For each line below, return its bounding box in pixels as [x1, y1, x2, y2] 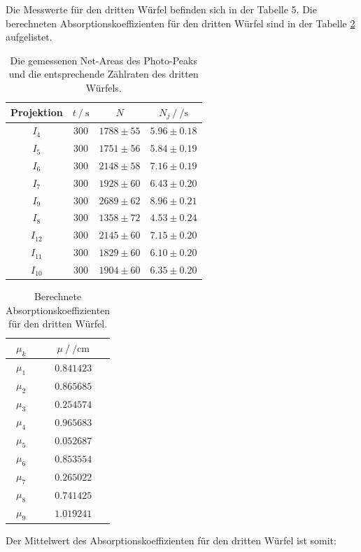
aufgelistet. [6, 29, 52, 44]
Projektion [10, 104, 63, 119]
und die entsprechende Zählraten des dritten [8, 66, 199, 81]
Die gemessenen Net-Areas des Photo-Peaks [10, 52, 197, 67]
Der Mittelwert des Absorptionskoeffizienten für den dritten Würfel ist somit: [6, 532, 337, 547]
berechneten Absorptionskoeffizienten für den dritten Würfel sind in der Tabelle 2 [6, 15, 355, 30]
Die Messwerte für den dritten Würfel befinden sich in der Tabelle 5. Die [6, 2, 317, 16]
